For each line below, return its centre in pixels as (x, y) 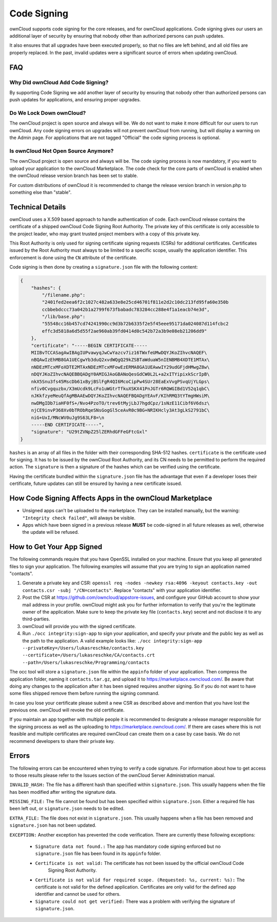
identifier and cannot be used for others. (78, 894)
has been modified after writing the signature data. (63, 792)
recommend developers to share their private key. (62, 741)
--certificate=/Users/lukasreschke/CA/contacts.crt (89, 655)
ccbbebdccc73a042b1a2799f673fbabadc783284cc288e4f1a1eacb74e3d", (126, 309)
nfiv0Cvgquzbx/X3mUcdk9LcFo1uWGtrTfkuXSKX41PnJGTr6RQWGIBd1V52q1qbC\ (120, 388)
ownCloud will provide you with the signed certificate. (79, 626)
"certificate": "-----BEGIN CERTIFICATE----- (89, 345)
